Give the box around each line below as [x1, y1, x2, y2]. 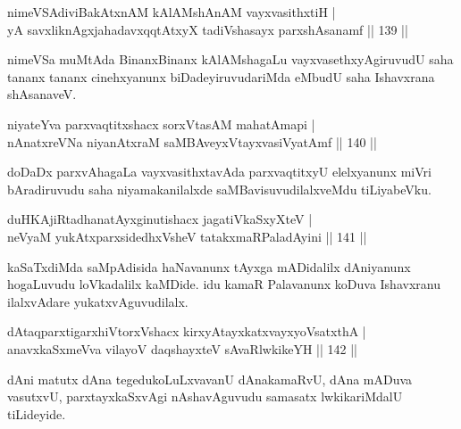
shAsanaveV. [7, 85, 77, 103]
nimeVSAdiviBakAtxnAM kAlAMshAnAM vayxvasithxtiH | [7, 3, 336, 21]
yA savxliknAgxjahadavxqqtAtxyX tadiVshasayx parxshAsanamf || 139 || [7, 20, 408, 38]
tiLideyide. [7, 404, 66, 423]
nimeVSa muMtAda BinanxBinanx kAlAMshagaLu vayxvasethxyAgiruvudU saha [7, 50, 454, 69]
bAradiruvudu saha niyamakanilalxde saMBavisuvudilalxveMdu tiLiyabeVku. [7, 179, 432, 198]
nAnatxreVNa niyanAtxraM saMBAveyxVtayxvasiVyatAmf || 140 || [7, 132, 377, 151]
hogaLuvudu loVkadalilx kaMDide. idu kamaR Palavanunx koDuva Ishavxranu [7, 275, 440, 293]
